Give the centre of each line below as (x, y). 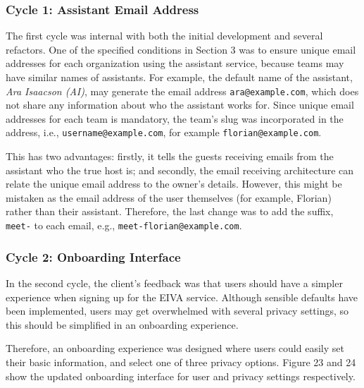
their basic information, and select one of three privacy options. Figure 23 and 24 (181, 362)
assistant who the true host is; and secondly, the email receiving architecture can (180, 170)
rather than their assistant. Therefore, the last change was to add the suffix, (170, 211)
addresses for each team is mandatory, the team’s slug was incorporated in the (175, 118)
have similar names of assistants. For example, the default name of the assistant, (179, 77)
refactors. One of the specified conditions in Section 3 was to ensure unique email (181, 49)
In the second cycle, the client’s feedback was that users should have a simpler (174, 283)
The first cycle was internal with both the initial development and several (164, 36)
